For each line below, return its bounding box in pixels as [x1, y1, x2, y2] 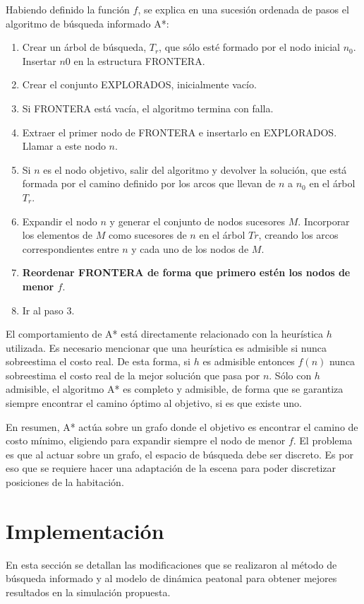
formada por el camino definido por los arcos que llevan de [22, 176, 276, 191]
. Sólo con [269, 367, 312, 382]
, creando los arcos [258, 227, 339, 242]
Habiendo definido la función [6, 2, 130, 16]
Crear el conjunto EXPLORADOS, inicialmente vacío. [22, 77, 257, 92]
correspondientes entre [22, 241, 119, 256]
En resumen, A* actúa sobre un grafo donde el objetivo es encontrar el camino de [6, 419, 358, 434]
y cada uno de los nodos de [131, 241, 249, 256]
